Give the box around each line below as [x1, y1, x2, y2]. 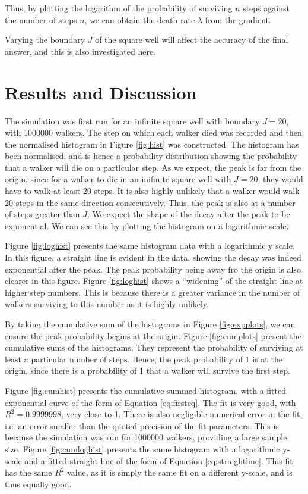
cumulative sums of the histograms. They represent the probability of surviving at [5, 341, 303, 354]
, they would [258, 173, 303, 185]
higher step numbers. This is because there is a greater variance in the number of [5, 286, 300, 298]
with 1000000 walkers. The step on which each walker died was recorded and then [5, 126, 302, 139]
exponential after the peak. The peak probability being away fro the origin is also [5, 262, 301, 275]
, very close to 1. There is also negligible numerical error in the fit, [61, 408, 303, 420]
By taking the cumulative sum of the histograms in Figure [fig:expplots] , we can [5, 318, 296, 330]
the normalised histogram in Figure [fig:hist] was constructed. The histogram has [5, 137, 299, 150]
